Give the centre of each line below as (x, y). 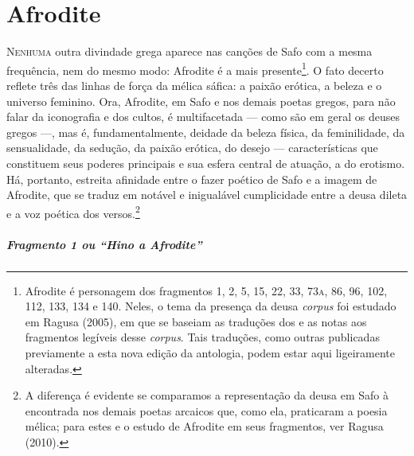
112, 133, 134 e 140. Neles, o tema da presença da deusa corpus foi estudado (211, 306)
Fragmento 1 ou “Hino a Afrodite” (104, 244)
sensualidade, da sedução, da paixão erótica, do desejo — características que (192, 148)
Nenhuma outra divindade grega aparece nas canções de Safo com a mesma (189, 51)
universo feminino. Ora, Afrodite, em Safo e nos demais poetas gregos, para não (201, 101)
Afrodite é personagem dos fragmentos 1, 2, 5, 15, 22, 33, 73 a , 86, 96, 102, (206, 290)
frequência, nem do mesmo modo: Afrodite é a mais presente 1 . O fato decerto (195, 68)
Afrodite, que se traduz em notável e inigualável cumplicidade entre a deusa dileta (207, 195)
